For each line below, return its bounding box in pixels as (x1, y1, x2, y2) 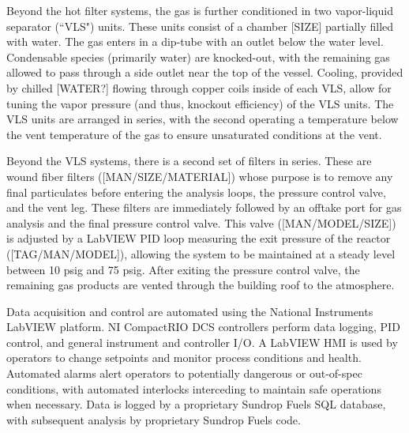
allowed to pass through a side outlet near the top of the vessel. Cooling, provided (6, 64, 403, 81)
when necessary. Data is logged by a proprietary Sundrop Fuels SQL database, (6, 396, 386, 412)
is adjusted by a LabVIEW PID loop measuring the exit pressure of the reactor (6, 230, 391, 247)
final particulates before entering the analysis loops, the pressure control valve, (6, 183, 386, 200)
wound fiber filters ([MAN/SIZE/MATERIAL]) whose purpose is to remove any (6, 168, 393, 184)
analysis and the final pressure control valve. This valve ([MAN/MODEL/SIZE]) (6, 214, 396, 231)
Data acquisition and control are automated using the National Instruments (6, 303, 373, 319)
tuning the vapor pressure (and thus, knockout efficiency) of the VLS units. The (6, 95, 394, 111)
